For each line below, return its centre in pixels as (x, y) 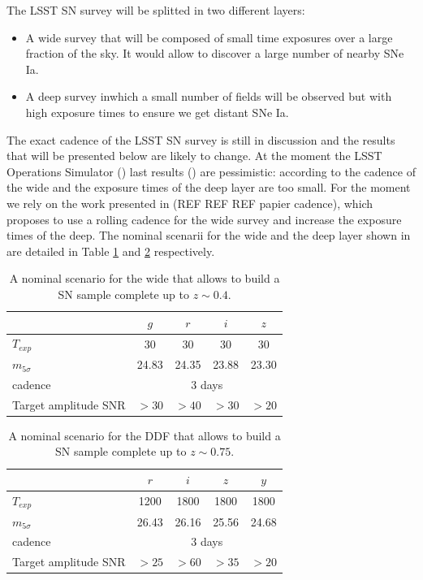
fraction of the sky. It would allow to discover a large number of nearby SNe (215, 53)
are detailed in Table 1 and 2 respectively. (111, 251)
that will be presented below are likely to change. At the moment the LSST (194, 156)
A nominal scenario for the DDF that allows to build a (145, 435)
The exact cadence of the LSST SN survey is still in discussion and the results (201, 139)
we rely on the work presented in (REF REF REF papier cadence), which (190, 203)
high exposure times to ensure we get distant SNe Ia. (157, 112)
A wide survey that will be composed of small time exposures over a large (209, 37)
